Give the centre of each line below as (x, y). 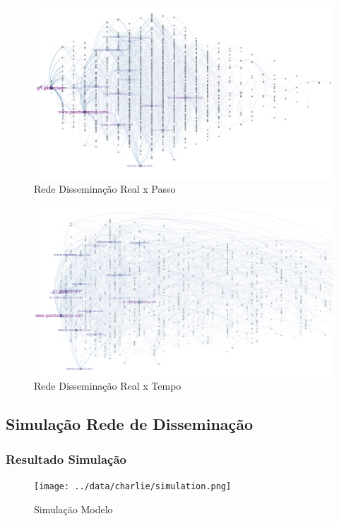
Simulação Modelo (73, 509)
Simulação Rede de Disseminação (130, 424)
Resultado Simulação (66, 459)
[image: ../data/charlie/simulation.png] (133, 486)
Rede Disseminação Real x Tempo (108, 386)
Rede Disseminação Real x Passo (105, 189)
